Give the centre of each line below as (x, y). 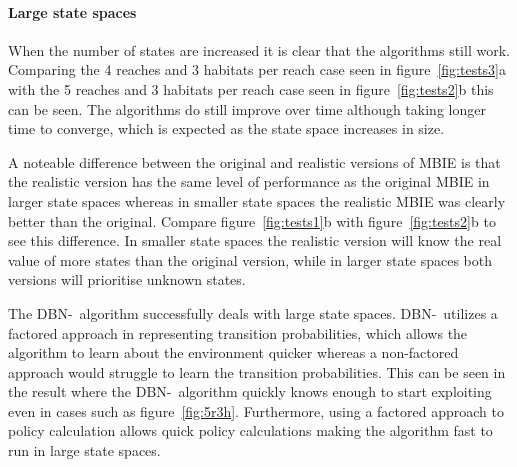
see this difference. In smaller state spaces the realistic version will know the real (255, 240)
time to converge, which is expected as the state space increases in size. (226, 128)
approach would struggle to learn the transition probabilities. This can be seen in (257, 371)
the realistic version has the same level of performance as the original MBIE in (249, 181)
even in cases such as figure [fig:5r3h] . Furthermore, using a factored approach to (256, 410)
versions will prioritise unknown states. (127, 279)
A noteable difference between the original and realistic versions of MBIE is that (254, 161)
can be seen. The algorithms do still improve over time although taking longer (247, 108)
